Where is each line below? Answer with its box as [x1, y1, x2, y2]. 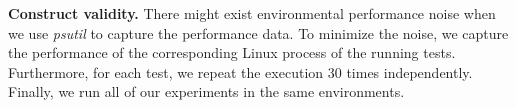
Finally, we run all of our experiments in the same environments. [8, 81, 405, 102]
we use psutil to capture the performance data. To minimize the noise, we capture [8, 22, 509, 43]
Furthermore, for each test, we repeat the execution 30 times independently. [8, 61, 473, 82]
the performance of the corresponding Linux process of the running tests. [8, 42, 456, 63]
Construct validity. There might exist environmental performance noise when [8, 3, 496, 23]
